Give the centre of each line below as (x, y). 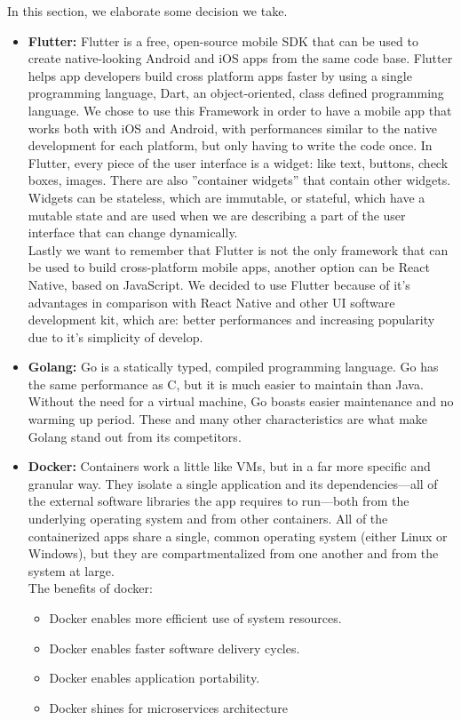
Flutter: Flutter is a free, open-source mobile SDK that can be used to (223, 40)
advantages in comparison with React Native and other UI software (211, 302)
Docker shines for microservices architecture (168, 707)
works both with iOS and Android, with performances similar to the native (232, 128)
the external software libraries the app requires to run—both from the (219, 501)
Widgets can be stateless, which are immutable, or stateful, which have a (227, 197)
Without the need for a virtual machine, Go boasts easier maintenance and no (241, 401)
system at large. (71, 570)
